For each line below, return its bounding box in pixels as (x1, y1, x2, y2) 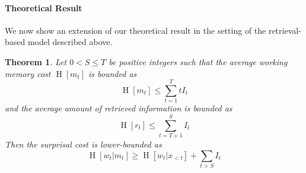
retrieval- (268, 24, 301, 36)
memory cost (5, 67, 51, 79)
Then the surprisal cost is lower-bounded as (5, 138, 162, 150)
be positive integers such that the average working (109, 55, 288, 68)
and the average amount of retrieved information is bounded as (5, 102, 232, 114)
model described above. (27, 36, 113, 48)
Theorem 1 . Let (5, 55, 67, 68)
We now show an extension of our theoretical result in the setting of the (5, 24, 266, 36)
